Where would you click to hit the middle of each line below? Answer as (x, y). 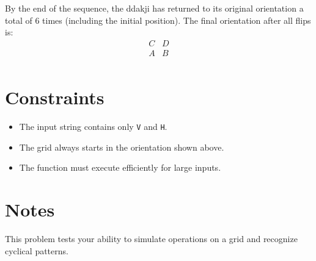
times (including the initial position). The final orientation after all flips (177, 20)
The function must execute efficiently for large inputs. (120, 167)
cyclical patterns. (37, 250)
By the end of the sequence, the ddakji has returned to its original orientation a (154, 8)
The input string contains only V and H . (93, 126)
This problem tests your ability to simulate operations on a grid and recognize (151, 238)
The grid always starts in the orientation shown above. (122, 147)
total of (19, 20)
